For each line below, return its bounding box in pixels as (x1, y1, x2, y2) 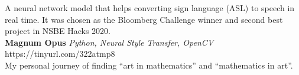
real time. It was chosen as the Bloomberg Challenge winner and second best (5, 13, 283, 25)
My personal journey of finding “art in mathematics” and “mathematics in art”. (5, 59, 293, 71)
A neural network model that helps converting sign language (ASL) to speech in (5, 2, 295, 13)
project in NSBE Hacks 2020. (5, 25, 111, 37)
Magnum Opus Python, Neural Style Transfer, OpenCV (5, 36, 214, 48)
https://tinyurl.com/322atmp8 (5, 47, 115, 60)
